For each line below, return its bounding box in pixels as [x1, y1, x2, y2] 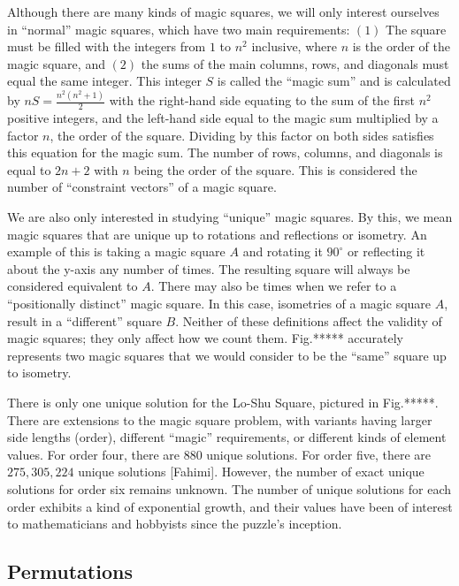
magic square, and [7, 54, 105, 72]
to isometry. [7, 363, 72, 382]
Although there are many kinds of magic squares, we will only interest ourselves [7, 3, 440, 20]
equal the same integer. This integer [7, 72, 202, 90]
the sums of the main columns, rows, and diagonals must [141, 54, 449, 72]
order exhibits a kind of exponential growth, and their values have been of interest [7, 497, 453, 515]
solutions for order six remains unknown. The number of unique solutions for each [7, 479, 452, 498]
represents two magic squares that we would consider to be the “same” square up [7, 346, 447, 364]
